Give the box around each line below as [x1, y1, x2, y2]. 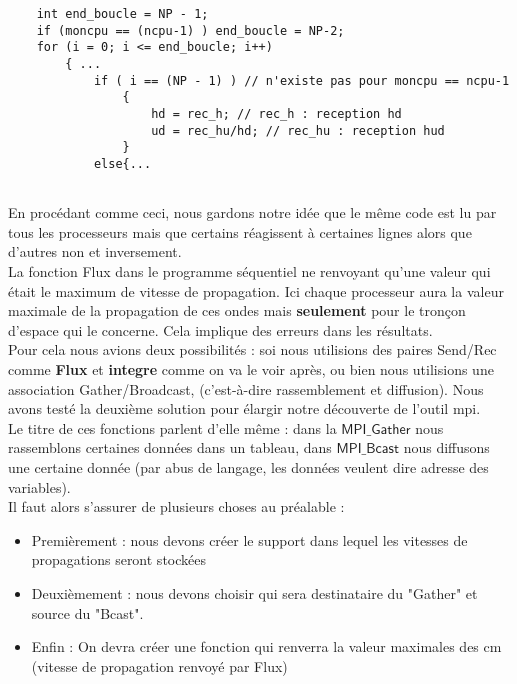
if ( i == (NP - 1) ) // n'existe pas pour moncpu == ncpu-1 [93, 73, 510, 88]
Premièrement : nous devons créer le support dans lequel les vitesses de [31, 529, 468, 550]
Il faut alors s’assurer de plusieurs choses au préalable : [8, 496, 345, 517]
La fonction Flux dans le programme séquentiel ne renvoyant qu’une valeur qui [8, 261, 491, 281]
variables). [8, 476, 71, 497]
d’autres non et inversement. [8, 241, 182, 262]
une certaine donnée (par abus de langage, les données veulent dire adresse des [8, 456, 489, 477]
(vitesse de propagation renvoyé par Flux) [31, 655, 288, 676]
